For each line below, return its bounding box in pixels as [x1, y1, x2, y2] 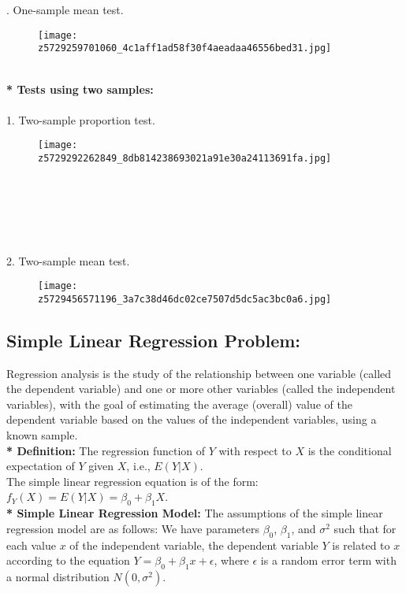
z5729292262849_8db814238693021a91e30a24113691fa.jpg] [38, 152, 332, 164]
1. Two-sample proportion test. [6, 111, 155, 128]
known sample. [6, 427, 78, 443]
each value [6, 536, 56, 553]
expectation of [6, 458, 75, 474]
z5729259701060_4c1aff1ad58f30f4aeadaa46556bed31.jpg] [38, 43, 332, 54]
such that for [333, 520, 397, 536]
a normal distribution [6, 569, 110, 584]
